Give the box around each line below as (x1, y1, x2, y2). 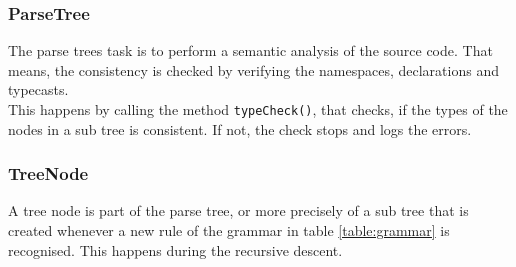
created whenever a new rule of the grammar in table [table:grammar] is (8, 220, 450, 241)
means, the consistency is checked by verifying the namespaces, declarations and (8, 59, 499, 80)
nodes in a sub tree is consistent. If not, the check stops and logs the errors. (8, 118, 472, 139)
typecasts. (8, 79, 69, 100)
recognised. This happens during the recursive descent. (8, 239, 343, 260)
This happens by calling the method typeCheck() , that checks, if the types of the (8, 99, 508, 119)
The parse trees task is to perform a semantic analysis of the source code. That (8, 40, 493, 61)
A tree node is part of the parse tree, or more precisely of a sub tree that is (8, 200, 469, 221)
